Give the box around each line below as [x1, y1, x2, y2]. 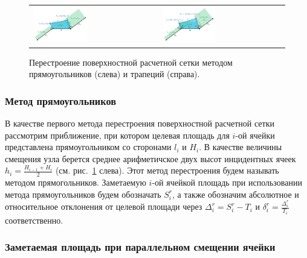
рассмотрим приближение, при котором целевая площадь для [5, 128, 230, 141]
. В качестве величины [199, 140, 282, 153]
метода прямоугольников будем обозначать [5, 187, 161, 200]
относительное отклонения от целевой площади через [5, 200, 202, 213]
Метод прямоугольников [5, 93, 117, 108]
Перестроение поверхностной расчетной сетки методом [29, 55, 233, 68]
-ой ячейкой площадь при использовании [152, 176, 302, 189]
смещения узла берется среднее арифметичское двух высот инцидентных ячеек [5, 152, 296, 165]
